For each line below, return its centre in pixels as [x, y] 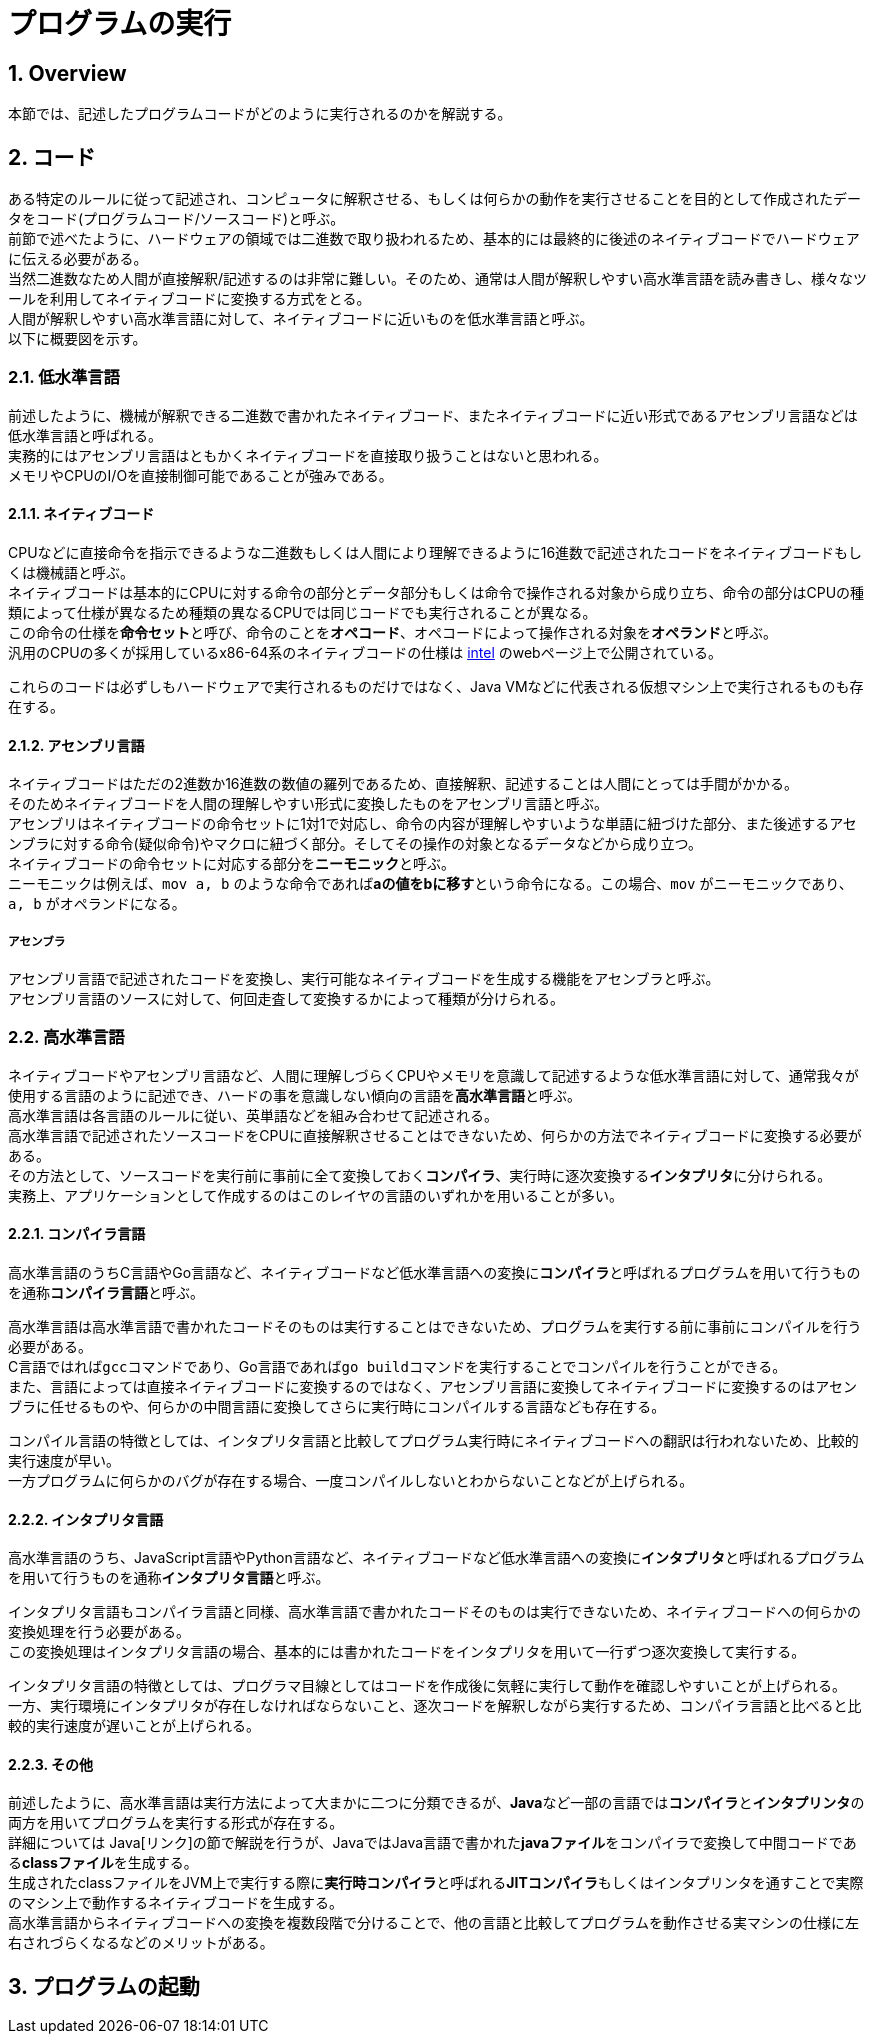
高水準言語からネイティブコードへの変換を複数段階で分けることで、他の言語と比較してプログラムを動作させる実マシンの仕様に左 [434, 1923]
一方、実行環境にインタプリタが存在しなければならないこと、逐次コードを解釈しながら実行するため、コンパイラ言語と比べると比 [435, 1706]
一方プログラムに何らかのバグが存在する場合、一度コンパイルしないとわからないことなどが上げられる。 [351, 1480]
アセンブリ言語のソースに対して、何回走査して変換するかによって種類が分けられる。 [286, 998]
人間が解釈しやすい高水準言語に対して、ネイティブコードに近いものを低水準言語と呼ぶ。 [301, 319]
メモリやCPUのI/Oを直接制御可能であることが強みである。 [200, 475]
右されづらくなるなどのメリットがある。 [141, 1943]
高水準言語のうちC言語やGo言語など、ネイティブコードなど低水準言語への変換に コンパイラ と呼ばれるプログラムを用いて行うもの [434, 1272]
